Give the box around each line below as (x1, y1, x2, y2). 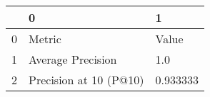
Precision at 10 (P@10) (29, 72, 144, 88)
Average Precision (29, 51, 117, 67)
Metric (29, 30, 61, 47)
